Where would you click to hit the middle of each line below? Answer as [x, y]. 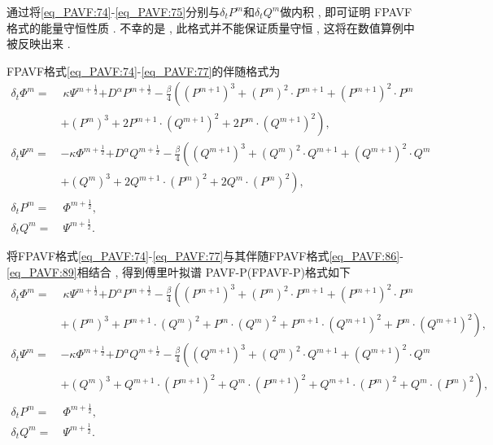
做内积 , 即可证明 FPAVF [346, 11]
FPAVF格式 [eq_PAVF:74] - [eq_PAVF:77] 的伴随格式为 [144, 70]
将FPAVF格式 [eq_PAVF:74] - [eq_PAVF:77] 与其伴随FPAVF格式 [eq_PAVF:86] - [205, 256]
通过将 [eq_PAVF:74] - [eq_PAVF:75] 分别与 [113, 11]
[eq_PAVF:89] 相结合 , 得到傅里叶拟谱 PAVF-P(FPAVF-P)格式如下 [179, 271]
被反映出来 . [39, 44]
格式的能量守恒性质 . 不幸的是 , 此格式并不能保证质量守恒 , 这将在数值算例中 [211, 27]
